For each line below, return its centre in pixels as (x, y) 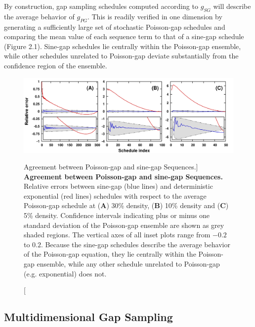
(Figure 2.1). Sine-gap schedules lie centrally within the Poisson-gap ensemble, (123, 46)
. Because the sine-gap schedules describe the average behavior (136, 244)
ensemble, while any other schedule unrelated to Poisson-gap (128, 264)
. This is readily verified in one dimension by (155, 16)
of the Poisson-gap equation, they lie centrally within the (110, 254)
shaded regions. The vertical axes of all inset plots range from (117, 235)
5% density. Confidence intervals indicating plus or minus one (117, 215)
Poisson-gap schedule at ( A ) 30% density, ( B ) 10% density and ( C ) (126, 205)
